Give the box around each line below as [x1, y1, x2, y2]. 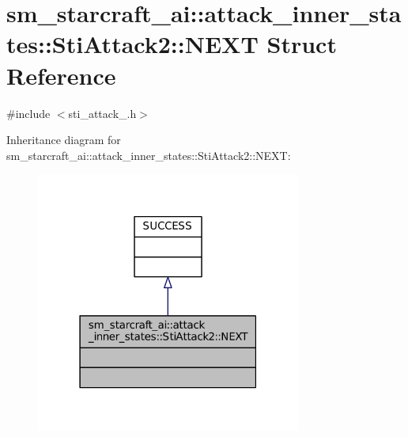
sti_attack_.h [68, 104, 137, 121]
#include [6, 104, 51, 121]
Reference [6, 59, 116, 91]
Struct [266, 28, 337, 60]
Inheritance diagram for [6, 131, 121, 148]
